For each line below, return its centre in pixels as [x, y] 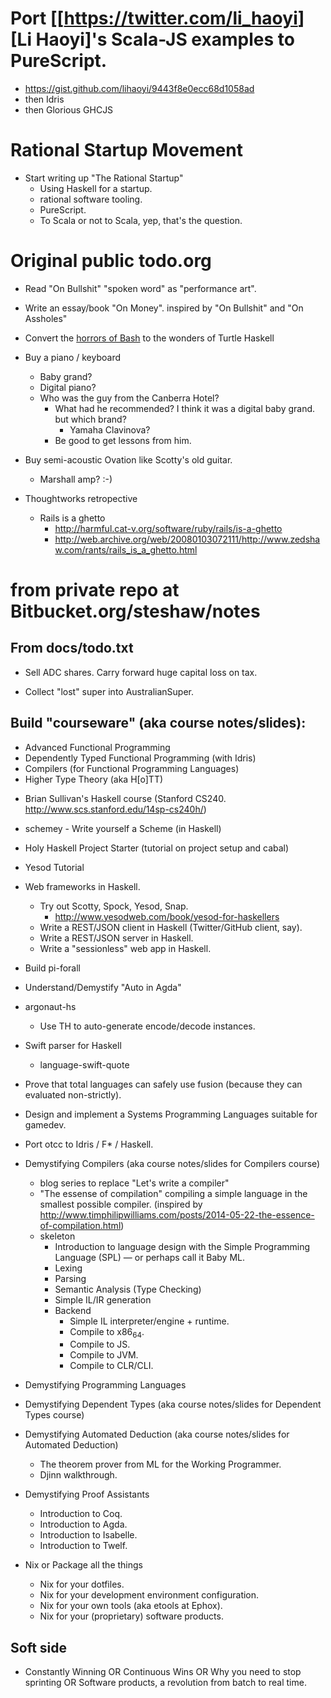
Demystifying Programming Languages [105, 1385]
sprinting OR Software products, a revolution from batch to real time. [165, 1683]
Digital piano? [68, 387]
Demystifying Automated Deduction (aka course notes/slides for [157, 1434]
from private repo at [95, 590]
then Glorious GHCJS [69, 109]
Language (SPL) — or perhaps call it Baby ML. [149, 1257]
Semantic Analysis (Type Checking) [128, 1289]
